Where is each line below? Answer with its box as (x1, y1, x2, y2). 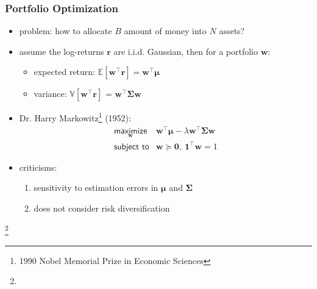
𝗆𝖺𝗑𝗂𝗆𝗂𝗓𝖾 (113, 126, 148, 135)
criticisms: (19, 160, 57, 173)
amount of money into (124, 24, 207, 37)
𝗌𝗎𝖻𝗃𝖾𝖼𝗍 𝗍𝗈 (113, 142, 149, 151)
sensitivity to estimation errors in (34, 181, 158, 194)
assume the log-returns (19, 45, 104, 57)
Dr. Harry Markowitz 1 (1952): (19, 110, 131, 124)
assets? (219, 24, 245, 37)
